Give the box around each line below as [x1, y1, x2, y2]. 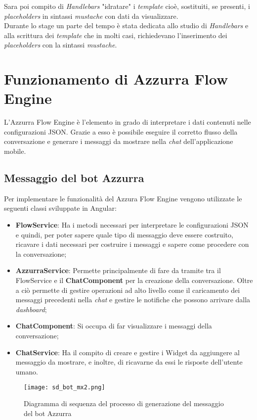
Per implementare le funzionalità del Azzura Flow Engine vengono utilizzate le [4, 193, 242, 203]
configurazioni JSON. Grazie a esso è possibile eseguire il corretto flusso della [4, 126, 238, 137]
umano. [15, 366, 38, 376]
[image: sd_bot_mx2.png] [24, 384, 105, 391]
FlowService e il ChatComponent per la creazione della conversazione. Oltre [15, 275, 253, 285]
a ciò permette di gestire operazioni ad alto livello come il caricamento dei [15, 284, 240, 295]
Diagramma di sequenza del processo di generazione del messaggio [24, 398, 224, 409]
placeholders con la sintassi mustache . [4, 40, 117, 50]
